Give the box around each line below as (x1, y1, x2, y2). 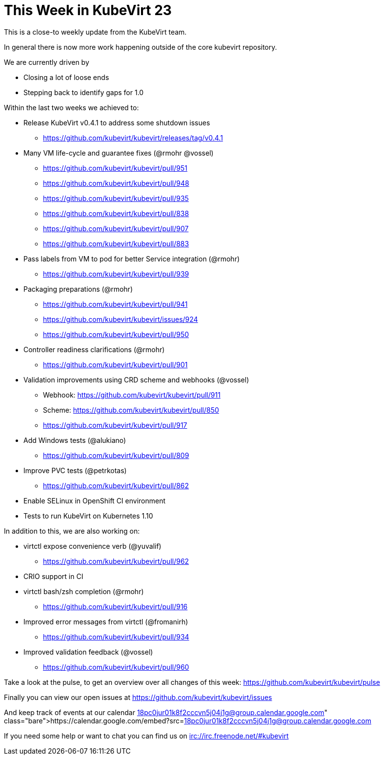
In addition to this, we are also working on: (4, 526, 140, 535)
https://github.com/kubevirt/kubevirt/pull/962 (43, 557, 189, 565)
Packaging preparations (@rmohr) (23, 284, 133, 293)
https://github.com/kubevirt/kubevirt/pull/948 (43, 179, 189, 187)
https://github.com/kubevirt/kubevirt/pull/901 (43, 360, 188, 369)
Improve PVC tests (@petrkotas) (23, 466, 127, 475)
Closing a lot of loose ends (23, 73, 109, 81)
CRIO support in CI (23, 572, 83, 580)
